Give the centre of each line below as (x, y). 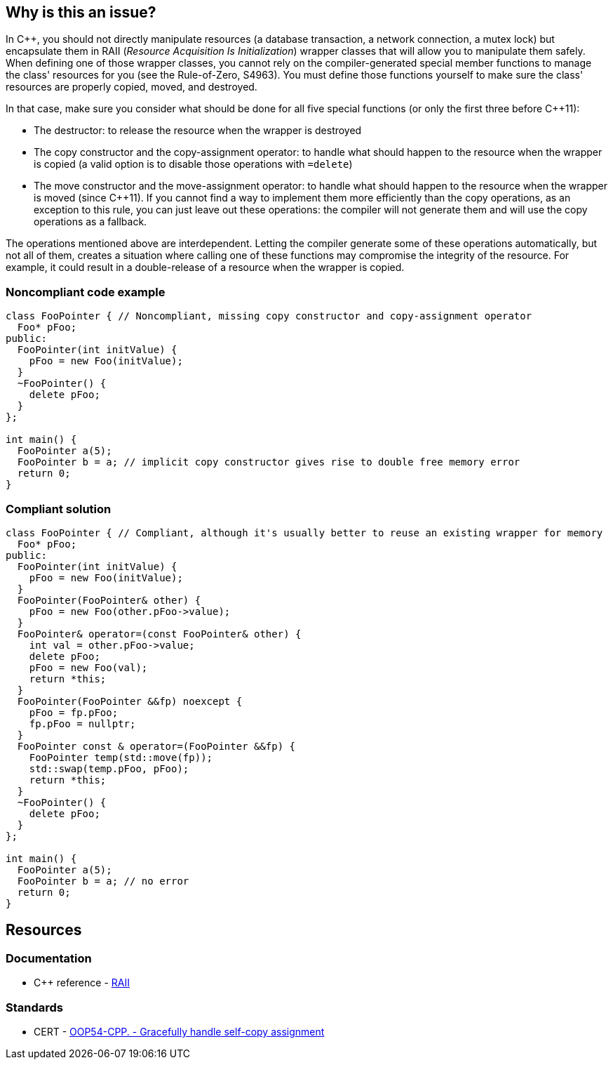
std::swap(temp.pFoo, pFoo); (109, 768)
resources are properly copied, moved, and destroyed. (132, 87)
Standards (35, 1007)
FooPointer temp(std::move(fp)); (121, 757)
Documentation (49, 958)
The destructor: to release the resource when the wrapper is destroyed (198, 131)
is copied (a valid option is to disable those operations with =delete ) (193, 164)
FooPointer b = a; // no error (103, 881)
